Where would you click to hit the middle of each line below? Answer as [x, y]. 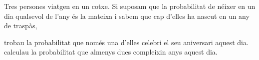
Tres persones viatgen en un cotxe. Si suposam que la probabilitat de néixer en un [130, 6]
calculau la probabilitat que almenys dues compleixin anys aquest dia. [111, 52]
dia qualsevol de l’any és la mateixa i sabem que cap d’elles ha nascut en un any [127, 16]
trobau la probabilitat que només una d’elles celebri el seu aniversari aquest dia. [126, 42]
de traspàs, [21, 26]
